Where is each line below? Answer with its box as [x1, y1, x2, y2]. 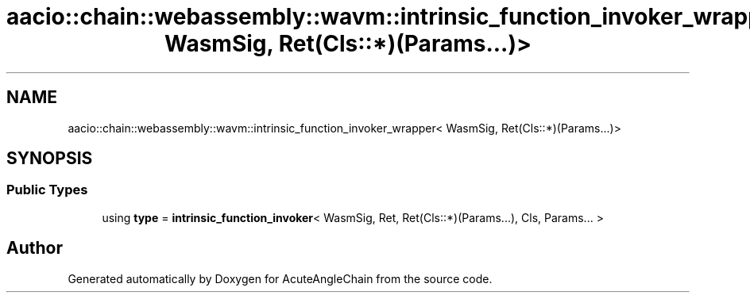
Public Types [6, 182, 88, 198]
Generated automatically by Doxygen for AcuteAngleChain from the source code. [68, 271, 493, 286]
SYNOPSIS [6, 148, 93, 169]
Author [6, 238, 63, 259]
